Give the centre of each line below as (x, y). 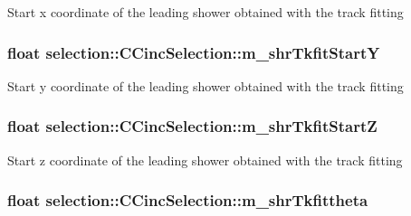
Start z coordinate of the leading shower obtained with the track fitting (205, 160)
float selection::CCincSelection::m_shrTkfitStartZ (192, 126)
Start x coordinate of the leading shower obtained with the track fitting (205, 12)
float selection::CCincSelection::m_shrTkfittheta (188, 200)
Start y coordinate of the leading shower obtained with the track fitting (205, 85)
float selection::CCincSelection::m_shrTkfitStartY (194, 52)
